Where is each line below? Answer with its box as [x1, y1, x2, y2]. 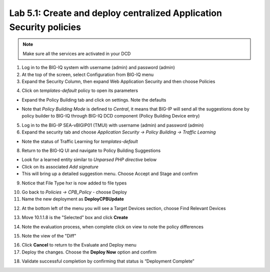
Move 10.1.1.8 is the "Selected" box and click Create [21, 214, 128, 220]
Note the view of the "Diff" [21, 232, 76, 238]
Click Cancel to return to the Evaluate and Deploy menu [21, 242, 137, 248]
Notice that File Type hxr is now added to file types [21, 180, 127, 186]
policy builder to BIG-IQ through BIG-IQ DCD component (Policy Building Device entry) [21, 113, 200, 119]
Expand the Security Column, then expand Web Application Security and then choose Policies [21, 78, 215, 84]
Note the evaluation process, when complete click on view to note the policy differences [21, 223, 203, 229]
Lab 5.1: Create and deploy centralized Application [9, 7, 222, 18]
